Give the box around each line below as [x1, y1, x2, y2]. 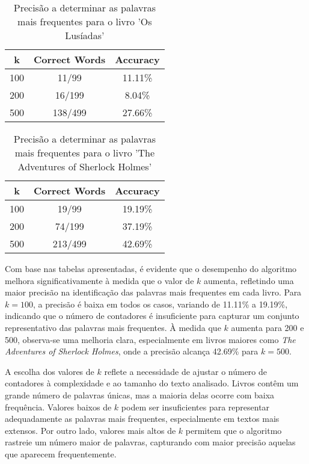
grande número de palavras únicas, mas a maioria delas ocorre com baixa [5, 388, 275, 401]
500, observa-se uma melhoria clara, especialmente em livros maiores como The [5, 333, 296, 345]
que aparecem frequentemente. [5, 447, 117, 460]
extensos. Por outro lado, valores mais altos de [5, 424, 176, 436]
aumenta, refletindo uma [203, 274, 294, 286]
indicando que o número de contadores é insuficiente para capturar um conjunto [5, 309, 299, 322]
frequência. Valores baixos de [5, 400, 112, 413]
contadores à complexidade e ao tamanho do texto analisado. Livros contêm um [5, 377, 299, 389]
